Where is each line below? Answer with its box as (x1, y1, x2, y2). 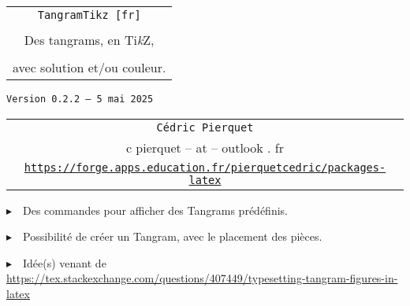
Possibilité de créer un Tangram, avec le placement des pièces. (23, 228, 322, 245)
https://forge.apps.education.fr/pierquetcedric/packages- (24, 160, 386, 174)
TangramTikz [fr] (37, 9, 141, 21)
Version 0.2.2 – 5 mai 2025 (6, 94, 154, 105)
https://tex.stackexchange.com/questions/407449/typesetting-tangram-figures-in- (6, 270, 398, 286)
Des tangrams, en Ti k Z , (24, 31, 155, 49)
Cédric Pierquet (156, 120, 254, 134)
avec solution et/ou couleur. (13, 58, 166, 76)
